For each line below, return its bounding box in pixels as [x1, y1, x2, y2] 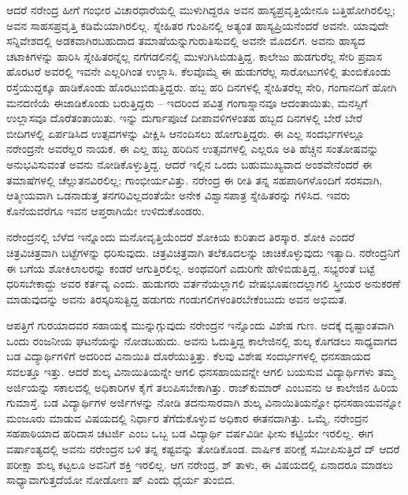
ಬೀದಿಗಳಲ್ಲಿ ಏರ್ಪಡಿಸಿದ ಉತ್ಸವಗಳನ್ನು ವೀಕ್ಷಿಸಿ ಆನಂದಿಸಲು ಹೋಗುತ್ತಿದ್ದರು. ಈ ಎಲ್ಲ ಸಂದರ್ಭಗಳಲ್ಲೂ [6, 125, 365, 141]
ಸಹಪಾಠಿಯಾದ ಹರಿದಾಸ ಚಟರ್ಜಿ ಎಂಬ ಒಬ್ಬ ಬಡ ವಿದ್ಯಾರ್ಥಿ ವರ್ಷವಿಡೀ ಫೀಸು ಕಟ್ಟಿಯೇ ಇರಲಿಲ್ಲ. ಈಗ [6, 425, 373, 441]
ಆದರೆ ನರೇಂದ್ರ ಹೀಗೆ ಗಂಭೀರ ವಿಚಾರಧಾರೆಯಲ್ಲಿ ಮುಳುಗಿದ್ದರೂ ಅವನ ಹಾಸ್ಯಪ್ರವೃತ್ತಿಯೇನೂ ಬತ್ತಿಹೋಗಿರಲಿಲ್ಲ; [6, 2, 395, 17]
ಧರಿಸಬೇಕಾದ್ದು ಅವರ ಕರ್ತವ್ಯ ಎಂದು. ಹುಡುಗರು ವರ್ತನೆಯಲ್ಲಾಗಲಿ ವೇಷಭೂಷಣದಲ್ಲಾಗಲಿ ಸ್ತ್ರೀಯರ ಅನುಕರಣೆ [6, 275, 401, 292]
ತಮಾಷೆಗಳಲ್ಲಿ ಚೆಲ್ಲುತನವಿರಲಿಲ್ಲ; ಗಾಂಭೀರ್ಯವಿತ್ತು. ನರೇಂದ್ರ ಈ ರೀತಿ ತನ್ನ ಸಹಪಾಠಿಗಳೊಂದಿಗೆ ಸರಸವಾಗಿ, [6, 171, 383, 188]
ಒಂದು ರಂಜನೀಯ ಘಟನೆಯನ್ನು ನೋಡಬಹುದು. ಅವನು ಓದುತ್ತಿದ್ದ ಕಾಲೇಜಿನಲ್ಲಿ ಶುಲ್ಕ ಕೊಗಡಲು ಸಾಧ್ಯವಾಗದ [6, 332, 398, 348]
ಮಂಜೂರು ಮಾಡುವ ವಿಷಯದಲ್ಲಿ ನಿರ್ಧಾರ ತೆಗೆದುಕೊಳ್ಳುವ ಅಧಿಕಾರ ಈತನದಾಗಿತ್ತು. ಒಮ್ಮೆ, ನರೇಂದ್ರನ [6, 409, 369, 426]
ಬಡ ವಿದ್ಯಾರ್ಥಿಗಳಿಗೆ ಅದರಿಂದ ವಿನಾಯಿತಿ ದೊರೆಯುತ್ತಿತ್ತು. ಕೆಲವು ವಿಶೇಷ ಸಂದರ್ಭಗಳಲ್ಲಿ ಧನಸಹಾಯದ [6, 348, 371, 364]
